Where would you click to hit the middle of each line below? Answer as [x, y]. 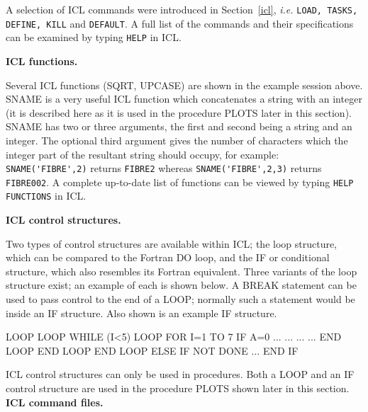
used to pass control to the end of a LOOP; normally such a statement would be [180, 299]
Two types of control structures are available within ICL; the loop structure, [172, 243]
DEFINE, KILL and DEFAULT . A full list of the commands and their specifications [180, 23]
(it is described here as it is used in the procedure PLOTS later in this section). [179, 112]
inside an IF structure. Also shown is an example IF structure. [141, 313]
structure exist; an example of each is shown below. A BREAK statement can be [181, 285]
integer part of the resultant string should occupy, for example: [143, 154]
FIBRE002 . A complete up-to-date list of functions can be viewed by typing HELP [180, 182]
